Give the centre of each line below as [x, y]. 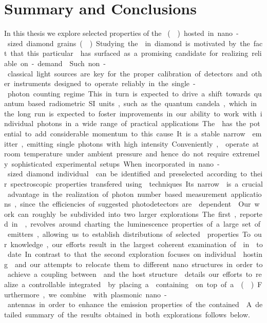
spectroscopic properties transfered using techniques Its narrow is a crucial [137, 184]
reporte [251, 214]
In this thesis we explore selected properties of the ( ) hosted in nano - [121, 33]
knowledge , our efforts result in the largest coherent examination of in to [137, 244]
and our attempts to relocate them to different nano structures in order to [139, 264]
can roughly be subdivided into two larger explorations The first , [127, 214]
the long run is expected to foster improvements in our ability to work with [130, 113]
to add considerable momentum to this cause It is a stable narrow [135, 134]
